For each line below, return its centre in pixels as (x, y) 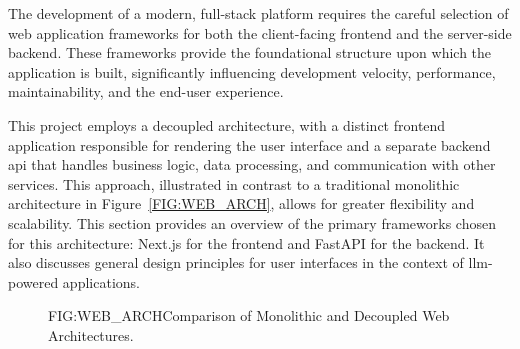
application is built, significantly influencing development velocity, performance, (252, 71)
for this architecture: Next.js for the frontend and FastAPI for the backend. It (246, 242)
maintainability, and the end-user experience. (146, 91)
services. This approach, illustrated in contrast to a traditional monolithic (234, 183)
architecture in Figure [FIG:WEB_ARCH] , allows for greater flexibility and (241, 203)
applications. (101, 281)
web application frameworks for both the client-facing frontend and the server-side (260, 32)
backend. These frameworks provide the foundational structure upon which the (250, 52)
